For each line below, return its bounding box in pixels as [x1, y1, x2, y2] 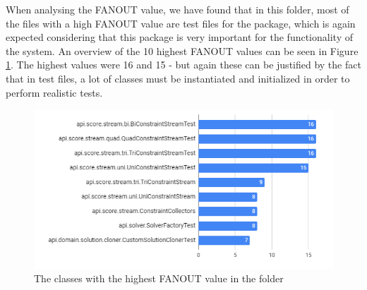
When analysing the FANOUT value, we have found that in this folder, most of [6, 2, 349, 16]
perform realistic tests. [6, 85, 103, 99]
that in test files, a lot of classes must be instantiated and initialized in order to [6, 71, 350, 85]
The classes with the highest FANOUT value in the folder [34, 271, 284, 286]
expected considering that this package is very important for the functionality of [6, 30, 353, 44]
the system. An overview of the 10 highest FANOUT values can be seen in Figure [6, 43, 359, 58]
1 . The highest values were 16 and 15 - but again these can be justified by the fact [6, 57, 361, 72]
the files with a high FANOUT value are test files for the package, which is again [6, 16, 356, 30]
